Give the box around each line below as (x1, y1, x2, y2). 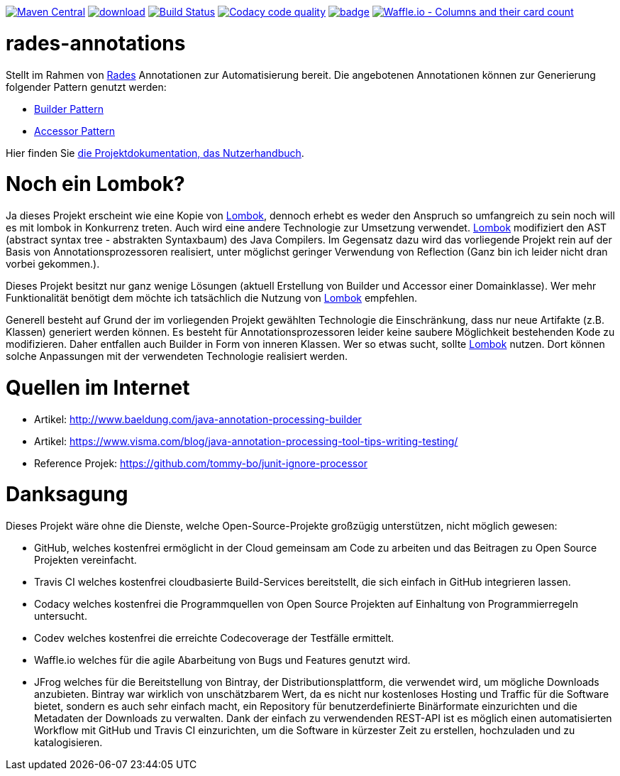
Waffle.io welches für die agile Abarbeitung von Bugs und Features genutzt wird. (34, 654, 411, 666)
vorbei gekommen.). (6, 258, 100, 270)
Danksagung (6, 482, 128, 507)
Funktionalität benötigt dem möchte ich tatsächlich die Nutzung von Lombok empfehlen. (6, 292, 418, 304)
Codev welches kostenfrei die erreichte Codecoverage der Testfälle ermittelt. (34, 632, 394, 644)
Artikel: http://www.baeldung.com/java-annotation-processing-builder (34, 412, 362, 425)
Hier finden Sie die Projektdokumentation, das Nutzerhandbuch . (6, 146, 304, 159)
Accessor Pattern (34, 124, 115, 137)
